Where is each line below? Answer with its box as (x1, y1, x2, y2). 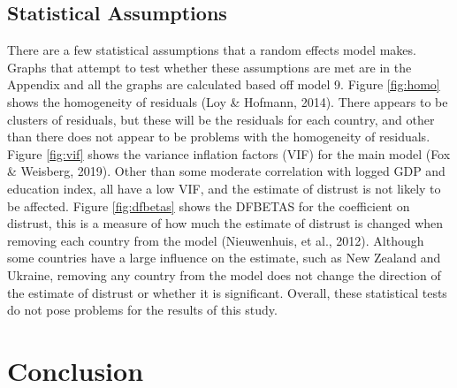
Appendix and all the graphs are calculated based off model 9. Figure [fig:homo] (7, 75, 440, 94)
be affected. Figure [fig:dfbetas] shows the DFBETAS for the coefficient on (7, 196, 410, 215)
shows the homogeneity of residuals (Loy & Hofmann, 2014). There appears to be (7, 92, 448, 110)
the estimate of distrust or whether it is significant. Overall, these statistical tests (7, 283, 447, 301)
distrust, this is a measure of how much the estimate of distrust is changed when (7, 214, 444, 232)
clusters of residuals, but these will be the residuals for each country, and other (7, 110, 435, 128)
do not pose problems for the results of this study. (7, 301, 278, 319)
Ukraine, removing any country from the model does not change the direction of (7, 265, 441, 284)
